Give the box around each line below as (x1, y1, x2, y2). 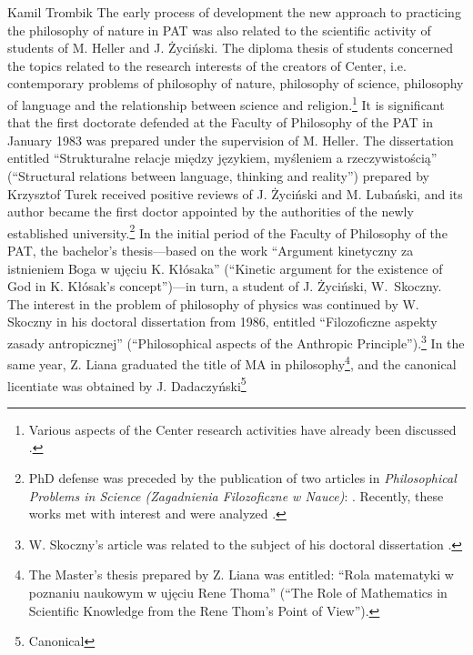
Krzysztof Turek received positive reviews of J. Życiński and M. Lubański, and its (7, 184, 463, 203)
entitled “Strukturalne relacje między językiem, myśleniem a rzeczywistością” (7, 148, 438, 167)
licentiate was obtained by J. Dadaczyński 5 (7, 373, 247, 395)
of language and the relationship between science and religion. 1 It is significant (7, 92, 445, 114)
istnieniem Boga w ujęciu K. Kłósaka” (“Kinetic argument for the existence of (7, 258, 443, 277)
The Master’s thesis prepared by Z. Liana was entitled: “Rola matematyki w (28, 565, 454, 584)
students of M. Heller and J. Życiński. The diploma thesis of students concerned (7, 38, 454, 57)
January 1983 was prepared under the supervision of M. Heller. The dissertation (7, 130, 454, 149)
